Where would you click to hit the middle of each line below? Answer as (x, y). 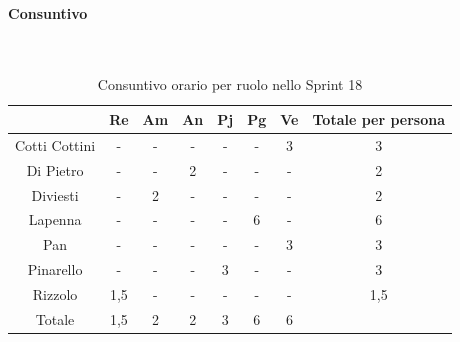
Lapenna (55, 219)
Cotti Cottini (55, 144)
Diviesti (55, 194)
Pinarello (55, 269)
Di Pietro (55, 169)
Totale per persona (379, 118)
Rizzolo (55, 293)
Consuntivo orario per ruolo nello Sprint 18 (230, 84)
